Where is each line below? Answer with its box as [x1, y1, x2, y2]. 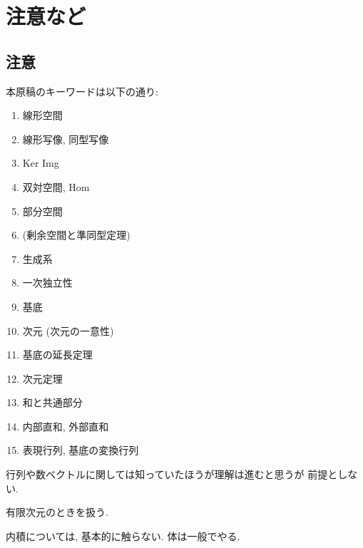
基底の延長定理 [22, 347, 93, 362]
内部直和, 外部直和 [22, 418, 109, 433]
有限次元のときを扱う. [6, 505, 108, 519]
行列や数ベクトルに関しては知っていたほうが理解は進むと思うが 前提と [6, 467, 338, 482]
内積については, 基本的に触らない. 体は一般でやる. [6, 528, 240, 543]
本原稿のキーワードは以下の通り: [6, 83, 158, 98]
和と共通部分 [22, 395, 83, 410]
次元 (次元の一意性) [22, 323, 114, 338]
